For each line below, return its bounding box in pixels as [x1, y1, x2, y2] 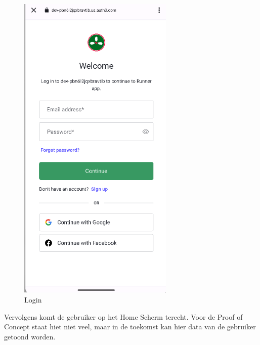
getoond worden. [4, 331, 56, 341]
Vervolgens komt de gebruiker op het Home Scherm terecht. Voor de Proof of [4, 311, 243, 322]
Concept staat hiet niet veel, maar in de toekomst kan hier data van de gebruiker [4, 321, 256, 332]
